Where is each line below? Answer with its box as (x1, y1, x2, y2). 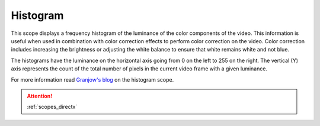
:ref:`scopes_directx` (27, 104, 78, 111)
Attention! (27, 92, 53, 99)
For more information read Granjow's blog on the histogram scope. (11, 76, 174, 83)
